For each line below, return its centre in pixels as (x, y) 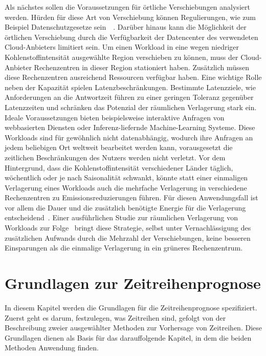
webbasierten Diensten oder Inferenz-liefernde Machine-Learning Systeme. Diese (130, 127)
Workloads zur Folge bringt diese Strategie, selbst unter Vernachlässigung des (128, 228)
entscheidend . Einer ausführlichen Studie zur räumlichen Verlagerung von (121, 217)
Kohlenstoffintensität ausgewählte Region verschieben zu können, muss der (121, 57)
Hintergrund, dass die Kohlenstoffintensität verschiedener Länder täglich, (119, 167)
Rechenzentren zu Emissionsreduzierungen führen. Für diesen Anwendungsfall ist (131, 197)
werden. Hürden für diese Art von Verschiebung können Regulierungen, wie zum (130, 17)
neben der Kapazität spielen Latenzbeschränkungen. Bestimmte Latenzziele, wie (130, 87)
